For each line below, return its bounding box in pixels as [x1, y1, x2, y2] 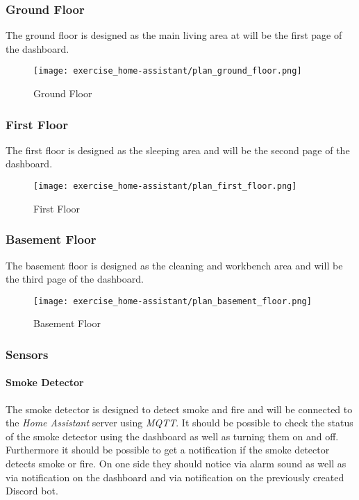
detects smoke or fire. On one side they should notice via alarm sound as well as [6, 456, 347, 470]
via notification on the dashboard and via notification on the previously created [6, 469, 344, 484]
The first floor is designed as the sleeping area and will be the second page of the [6, 142, 350, 157]
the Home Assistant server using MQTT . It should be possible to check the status [6, 415, 353, 430]
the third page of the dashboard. [6, 272, 144, 286]
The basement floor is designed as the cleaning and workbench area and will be [6, 258, 343, 272]
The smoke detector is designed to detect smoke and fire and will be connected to [6, 401, 353, 416]
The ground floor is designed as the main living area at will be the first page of [6, 28, 342, 42]
